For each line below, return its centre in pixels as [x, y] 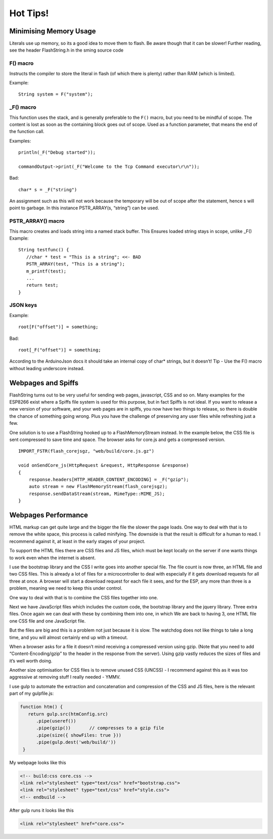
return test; [42, 285]
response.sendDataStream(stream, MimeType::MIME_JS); [97, 494]
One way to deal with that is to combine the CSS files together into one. [84, 597]
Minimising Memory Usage [53, 31]
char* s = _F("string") [48, 189]
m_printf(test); [46, 271]
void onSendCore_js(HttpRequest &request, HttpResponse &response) [104, 466]
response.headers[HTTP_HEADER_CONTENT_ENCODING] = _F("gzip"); [109, 479]
